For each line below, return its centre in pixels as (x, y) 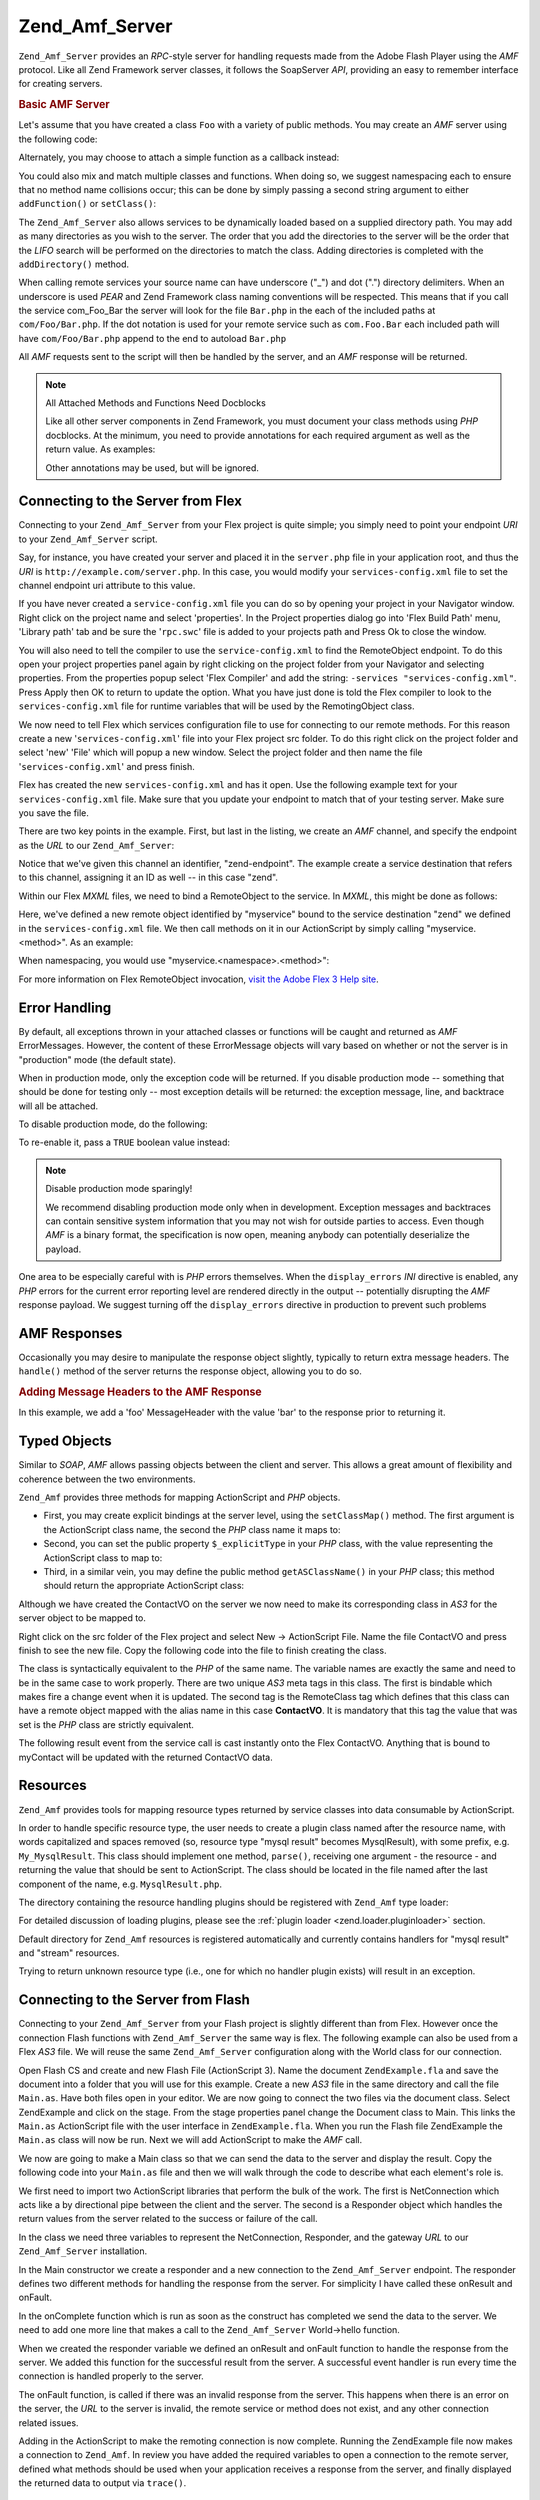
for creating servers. (60, 84)
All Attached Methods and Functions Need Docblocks (156, 403)
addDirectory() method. (74, 264)
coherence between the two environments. (107, 1479)
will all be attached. (58, 1106)
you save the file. (54, 812)
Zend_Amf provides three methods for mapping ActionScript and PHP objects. (179, 1497)
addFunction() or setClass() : (87, 204)
